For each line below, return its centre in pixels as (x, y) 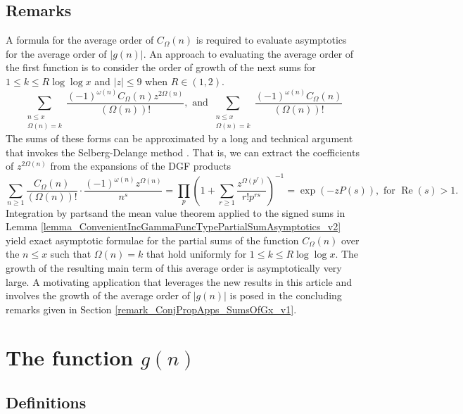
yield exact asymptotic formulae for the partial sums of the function (152, 240)
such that (71, 254)
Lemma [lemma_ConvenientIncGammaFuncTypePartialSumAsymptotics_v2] (173, 226)
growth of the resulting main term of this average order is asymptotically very (174, 267)
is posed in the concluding (286, 295)
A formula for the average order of (80, 40)
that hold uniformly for (197, 254)
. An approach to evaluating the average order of (248, 53)
